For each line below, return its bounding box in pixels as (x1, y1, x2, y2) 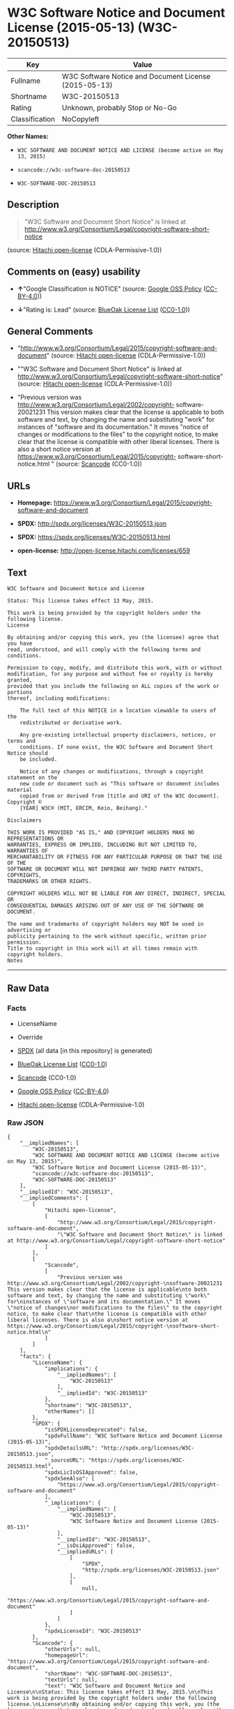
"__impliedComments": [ (19, 1194, 89, 1202)
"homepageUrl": (44, 1652, 89, 1659)
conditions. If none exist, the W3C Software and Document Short (19, 744, 214, 751)
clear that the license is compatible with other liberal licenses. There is (17, 438, 220, 446)
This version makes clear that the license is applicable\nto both (7, 1286, 208, 1293)
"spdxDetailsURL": (44, 1444, 98, 1451)
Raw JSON (7, 1117, 44, 1127)
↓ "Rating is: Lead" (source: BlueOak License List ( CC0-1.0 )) (17, 305, 190, 314)
